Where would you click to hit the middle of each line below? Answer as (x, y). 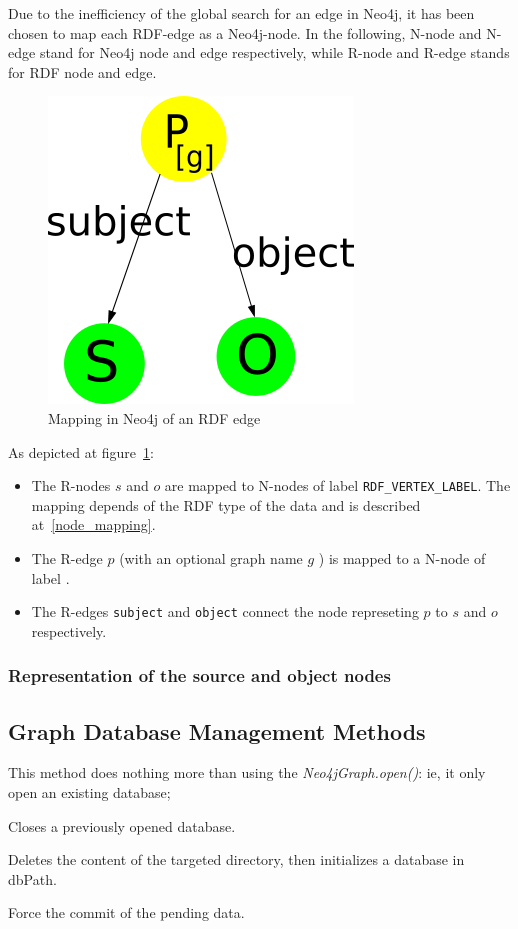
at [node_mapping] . (93, 524)
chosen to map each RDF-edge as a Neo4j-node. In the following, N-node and (245, 32)
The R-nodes (71, 485)
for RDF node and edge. (82, 71)
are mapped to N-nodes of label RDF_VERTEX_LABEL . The (337, 485)
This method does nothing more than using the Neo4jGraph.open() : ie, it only (247, 772)
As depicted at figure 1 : (81, 451)
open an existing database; (89, 792)
